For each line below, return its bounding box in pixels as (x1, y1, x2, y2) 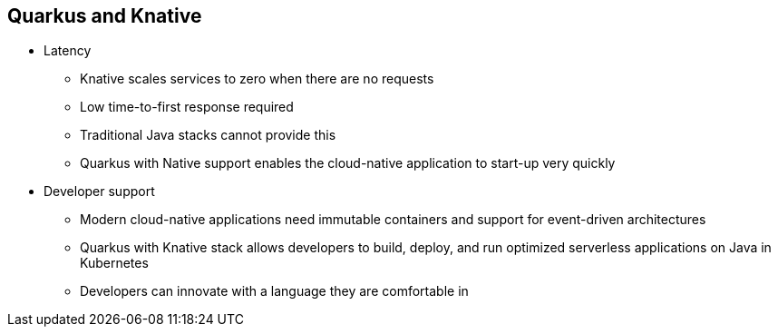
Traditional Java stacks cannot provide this (80, 127, 336, 143)
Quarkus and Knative (7, 5, 202, 27)
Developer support (44, 183, 155, 200)
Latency (44, 43, 92, 59)
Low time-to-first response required (80, 99, 294, 115)
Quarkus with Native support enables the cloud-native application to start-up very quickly (80, 155, 616, 172)
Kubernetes (80, 255, 149, 271)
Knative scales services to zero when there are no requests (80, 71, 434, 87)
